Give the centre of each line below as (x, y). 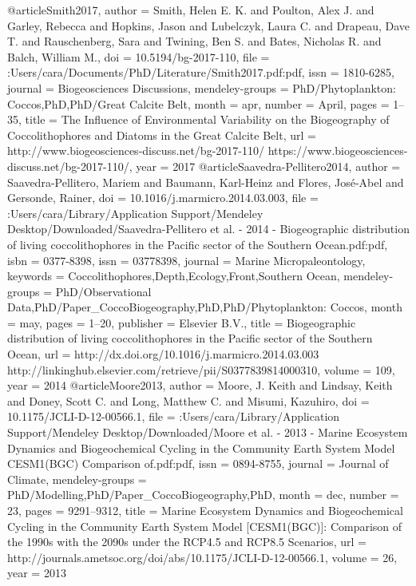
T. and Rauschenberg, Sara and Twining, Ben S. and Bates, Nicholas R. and (194, 41)
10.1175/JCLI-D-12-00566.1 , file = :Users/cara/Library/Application (174, 416)
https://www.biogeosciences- (338, 150)
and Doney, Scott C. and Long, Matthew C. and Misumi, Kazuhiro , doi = (188, 400)
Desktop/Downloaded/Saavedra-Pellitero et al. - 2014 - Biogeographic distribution (208, 229)
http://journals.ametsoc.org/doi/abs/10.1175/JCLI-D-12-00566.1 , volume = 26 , (202, 557)
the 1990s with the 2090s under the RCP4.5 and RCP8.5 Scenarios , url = (187, 542)
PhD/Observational (103, 291)
